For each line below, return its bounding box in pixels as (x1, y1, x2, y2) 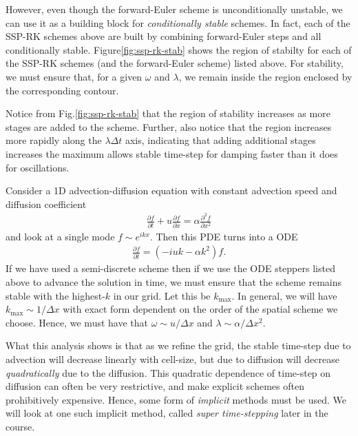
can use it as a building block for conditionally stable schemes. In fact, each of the (6, 15, 350, 30)
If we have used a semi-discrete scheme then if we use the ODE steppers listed (6, 261, 335, 276)
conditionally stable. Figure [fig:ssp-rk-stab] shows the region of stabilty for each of (6, 42, 352, 56)
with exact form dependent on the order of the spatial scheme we (63, 302, 338, 316)
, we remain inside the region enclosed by (178, 69, 352, 83)
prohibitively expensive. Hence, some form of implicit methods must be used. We (6, 392, 346, 406)
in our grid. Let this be (113, 288, 211, 302)
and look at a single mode (6, 229, 115, 243)
